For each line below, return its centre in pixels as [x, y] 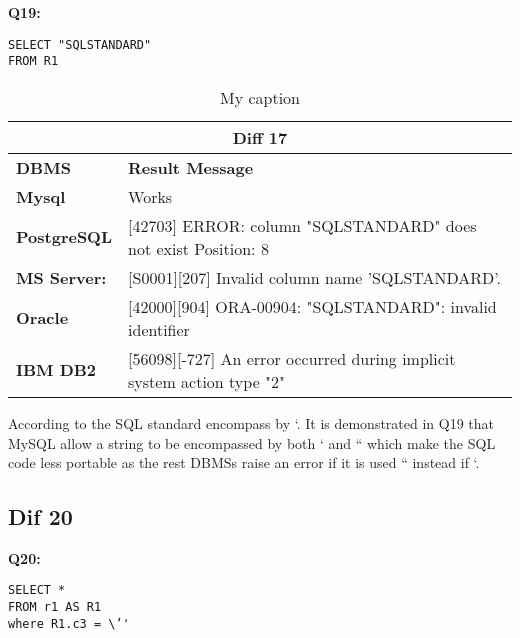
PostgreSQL [64, 237]
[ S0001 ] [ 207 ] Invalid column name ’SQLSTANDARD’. [315, 277]
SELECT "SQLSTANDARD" [80, 44]
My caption [260, 97]
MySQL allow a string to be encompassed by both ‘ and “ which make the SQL [252, 442]
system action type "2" [207, 381]
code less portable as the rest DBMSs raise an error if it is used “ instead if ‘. [244, 462]
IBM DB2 [56, 370]
